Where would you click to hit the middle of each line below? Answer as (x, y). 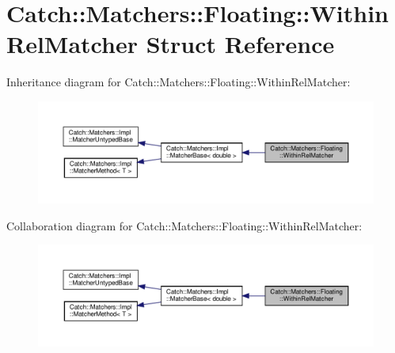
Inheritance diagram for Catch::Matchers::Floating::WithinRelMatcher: (179, 82)
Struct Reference (240, 44)
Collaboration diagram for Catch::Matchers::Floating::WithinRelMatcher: (184, 225)
